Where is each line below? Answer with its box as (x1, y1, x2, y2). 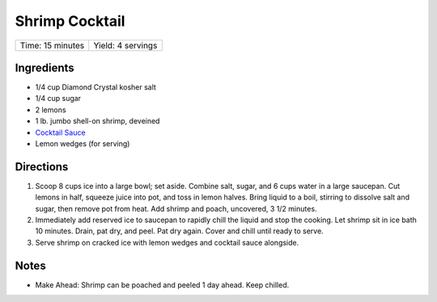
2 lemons (35, 105, 66, 115)
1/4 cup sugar (35, 94, 81, 103)
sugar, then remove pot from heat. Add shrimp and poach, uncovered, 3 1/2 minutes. (35, 203, 317, 213)
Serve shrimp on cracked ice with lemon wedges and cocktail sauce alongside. (35, 237, 299, 247)
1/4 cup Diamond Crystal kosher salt (35, 82, 157, 92)
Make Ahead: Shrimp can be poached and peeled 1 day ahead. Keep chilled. (35, 279, 290, 290)
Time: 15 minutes (19, 40, 85, 51)
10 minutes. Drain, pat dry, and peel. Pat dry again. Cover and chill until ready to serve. (35, 226, 324, 236)
